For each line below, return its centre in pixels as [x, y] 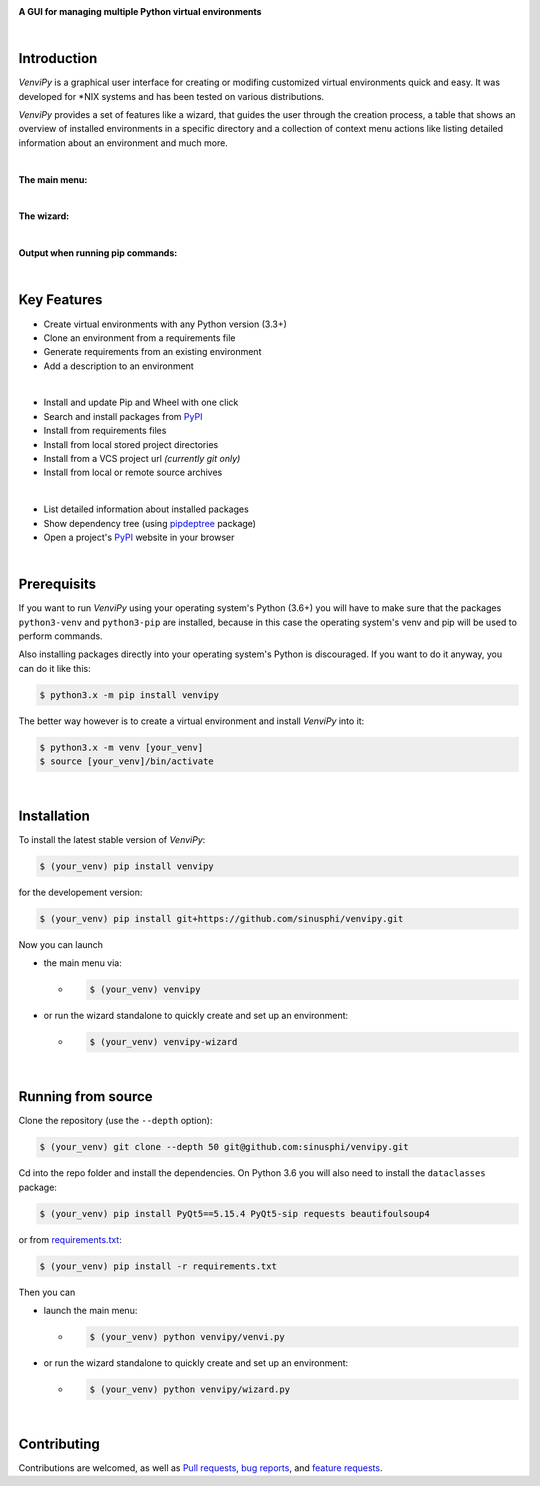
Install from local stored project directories [131, 444]
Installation [54, 815]
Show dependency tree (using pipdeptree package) [150, 523]
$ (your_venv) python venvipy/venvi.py [187, 1336]
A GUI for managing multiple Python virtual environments [140, 11]
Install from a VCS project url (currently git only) [142, 459]
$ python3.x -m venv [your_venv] [121, 747]
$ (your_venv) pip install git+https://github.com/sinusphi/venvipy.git [221, 919]
